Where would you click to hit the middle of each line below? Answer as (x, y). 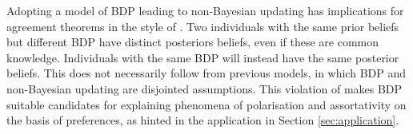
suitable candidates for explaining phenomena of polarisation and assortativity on (206, 104)
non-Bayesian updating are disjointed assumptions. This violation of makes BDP (204, 88)
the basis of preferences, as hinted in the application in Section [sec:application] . (203, 120)
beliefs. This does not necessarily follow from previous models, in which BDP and (206, 73)
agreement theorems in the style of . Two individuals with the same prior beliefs (203, 26)
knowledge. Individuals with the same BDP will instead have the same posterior (203, 57)
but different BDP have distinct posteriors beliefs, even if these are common (193, 42)
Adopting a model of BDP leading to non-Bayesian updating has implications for (205, 10)
